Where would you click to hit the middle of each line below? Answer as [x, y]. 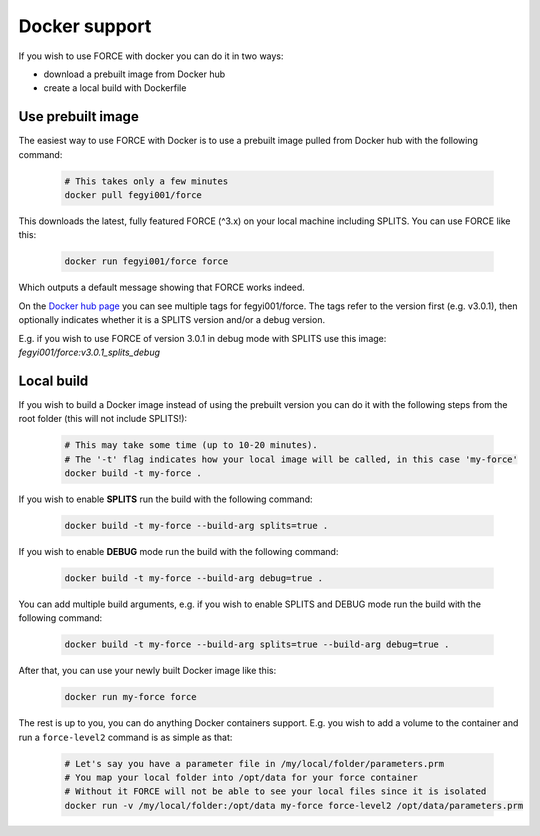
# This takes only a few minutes [146, 181]
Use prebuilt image [78, 116]
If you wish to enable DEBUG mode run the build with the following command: [178, 551]
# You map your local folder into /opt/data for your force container [241, 777]
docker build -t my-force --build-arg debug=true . [194, 578]
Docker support [85, 26]
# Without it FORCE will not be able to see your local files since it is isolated [275, 791]
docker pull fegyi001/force [133, 195]
